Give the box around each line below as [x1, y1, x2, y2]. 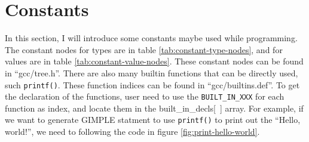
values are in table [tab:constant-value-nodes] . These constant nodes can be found [5, 55, 304, 67]
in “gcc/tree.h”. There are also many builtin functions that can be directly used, [5, 66, 298, 79]
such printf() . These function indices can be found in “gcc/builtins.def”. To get [5, 78, 300, 91]
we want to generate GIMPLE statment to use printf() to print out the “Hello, [5, 113, 301, 126]
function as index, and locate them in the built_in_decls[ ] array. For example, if [5, 101, 304, 114]
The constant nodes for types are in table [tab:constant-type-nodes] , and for [5, 43, 283, 55]
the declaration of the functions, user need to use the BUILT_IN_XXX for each [5, 90, 284, 103]
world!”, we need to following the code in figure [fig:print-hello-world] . [5, 125, 260, 138]
